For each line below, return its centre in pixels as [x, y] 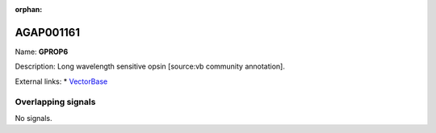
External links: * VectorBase [61, 81]
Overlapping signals [55, 102]
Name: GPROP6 [42, 52]
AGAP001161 [48, 32]
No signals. [34, 118]
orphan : [29, 9]
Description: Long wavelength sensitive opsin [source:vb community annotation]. [150, 66]
